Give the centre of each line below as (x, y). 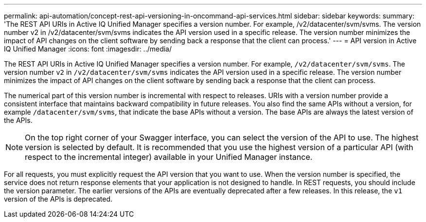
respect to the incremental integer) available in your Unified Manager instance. (169, 157)
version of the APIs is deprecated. (58, 199)
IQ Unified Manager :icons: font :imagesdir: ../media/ (88, 49)
